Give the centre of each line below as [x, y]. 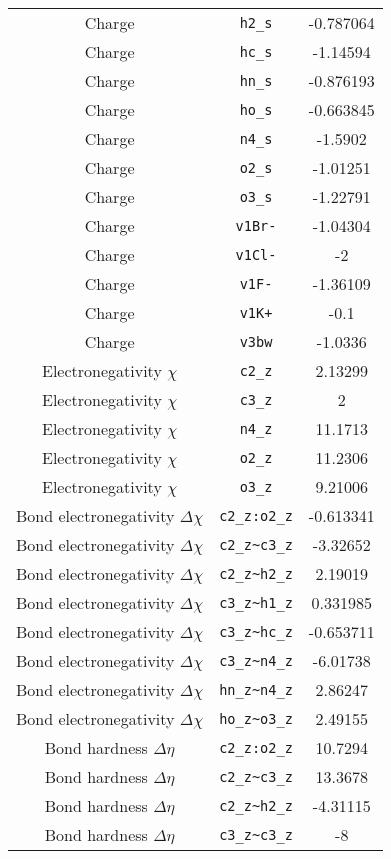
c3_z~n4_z [256, 660]
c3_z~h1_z [256, 602]
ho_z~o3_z [256, 718]
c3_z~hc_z [256, 631]
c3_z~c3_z [256, 834]
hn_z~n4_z [256, 689]
